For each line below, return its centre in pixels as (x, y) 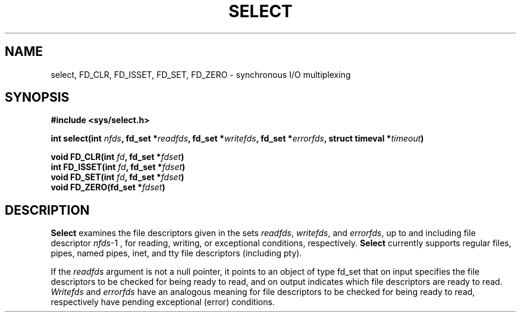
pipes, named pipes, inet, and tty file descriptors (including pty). (176, 253)
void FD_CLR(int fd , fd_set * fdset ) (117, 157)
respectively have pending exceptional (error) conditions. (163, 302)
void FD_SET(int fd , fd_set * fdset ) (117, 177)
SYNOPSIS (37, 98)
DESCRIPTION (47, 210)
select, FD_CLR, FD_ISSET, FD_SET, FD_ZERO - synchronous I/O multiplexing (201, 74)
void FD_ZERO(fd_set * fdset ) (108, 187)
